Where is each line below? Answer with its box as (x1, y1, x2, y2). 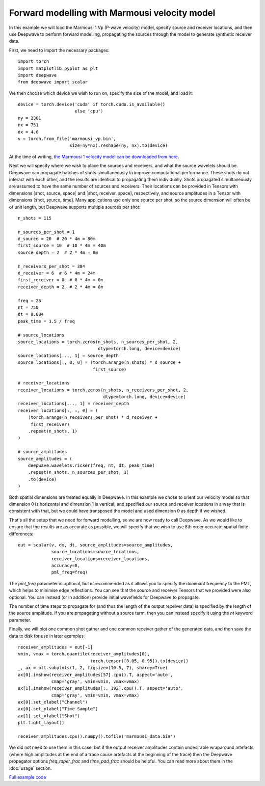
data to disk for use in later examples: (9, 633, 85, 639)
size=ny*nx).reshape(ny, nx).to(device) (69, 143, 168, 148)
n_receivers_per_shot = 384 (18, 263, 85, 269)
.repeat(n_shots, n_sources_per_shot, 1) (27, 469, 130, 475)
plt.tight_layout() (18, 720, 65, 726)
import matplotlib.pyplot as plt (18, 65, 98, 71)
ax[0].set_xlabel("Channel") (18, 700, 88, 705)
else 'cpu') (74, 108, 104, 114)
